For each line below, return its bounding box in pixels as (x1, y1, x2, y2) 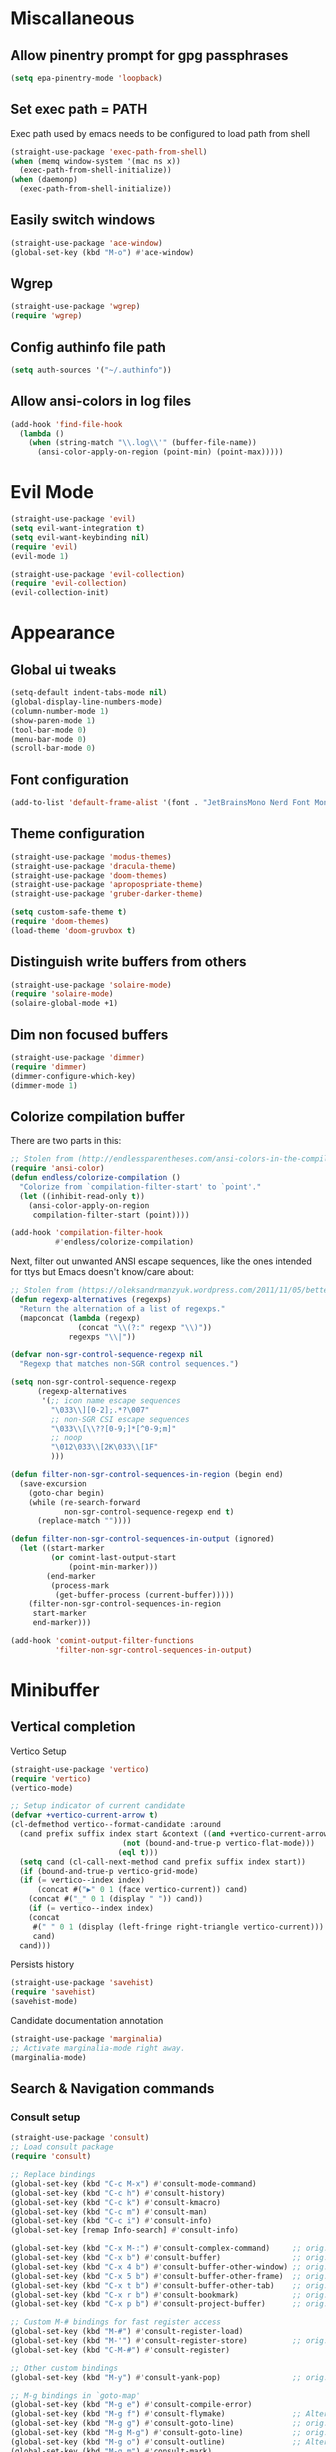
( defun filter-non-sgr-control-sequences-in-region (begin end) (10, 1470, 284, 1480)
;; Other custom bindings (10, 2363, 118, 2373)
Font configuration (10, 771, 129, 788)
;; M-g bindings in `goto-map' (10, 2390, 141, 2401)
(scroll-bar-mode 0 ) (10, 743, 97, 754)
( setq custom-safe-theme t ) (10, 907, 128, 917)
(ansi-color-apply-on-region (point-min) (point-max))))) (36, 447, 284, 457)
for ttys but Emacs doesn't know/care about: (10, 1266, 195, 1278)
